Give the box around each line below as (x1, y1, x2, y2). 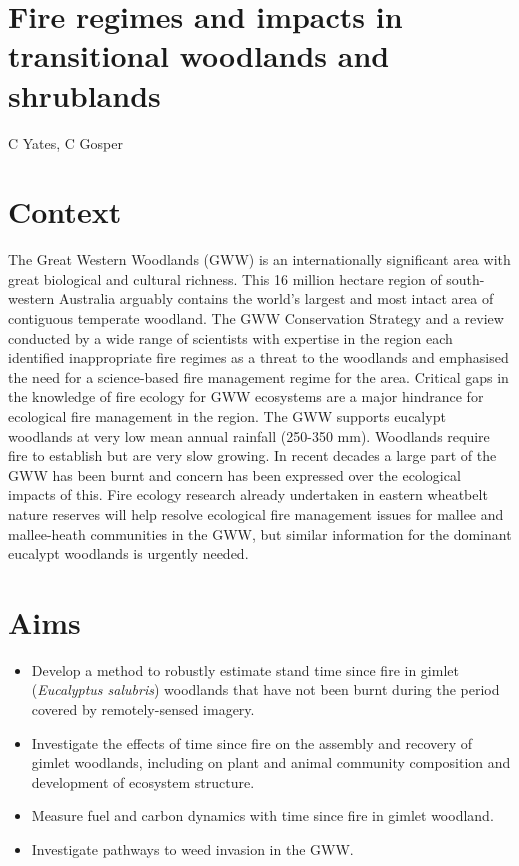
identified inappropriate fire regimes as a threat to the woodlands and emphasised (8, 347, 509, 368)
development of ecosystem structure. (31, 771, 255, 792)
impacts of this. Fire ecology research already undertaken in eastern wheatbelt (8, 484, 488, 505)
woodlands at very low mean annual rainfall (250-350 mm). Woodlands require (8, 425, 490, 446)
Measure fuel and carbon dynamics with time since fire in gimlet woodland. (31, 805, 494, 826)
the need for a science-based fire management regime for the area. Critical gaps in (8, 366, 509, 387)
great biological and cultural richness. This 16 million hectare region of (8, 268, 442, 289)
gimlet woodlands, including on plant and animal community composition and (31, 752, 511, 773)
